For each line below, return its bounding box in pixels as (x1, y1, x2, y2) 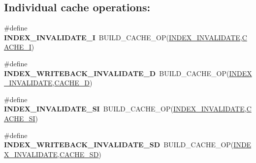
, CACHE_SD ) (58, 149, 101, 159)
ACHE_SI (4, 113, 35, 123)
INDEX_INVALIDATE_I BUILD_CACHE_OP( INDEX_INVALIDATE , (4, 32, 242, 42)
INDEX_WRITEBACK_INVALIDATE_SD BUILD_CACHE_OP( (4, 139, 234, 150)
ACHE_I (4, 42, 32, 52)
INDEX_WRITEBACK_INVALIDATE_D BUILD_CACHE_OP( (4, 68, 229, 78)
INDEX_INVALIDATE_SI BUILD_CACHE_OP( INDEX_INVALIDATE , (4, 104, 247, 114)
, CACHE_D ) (52, 78, 93, 88)
